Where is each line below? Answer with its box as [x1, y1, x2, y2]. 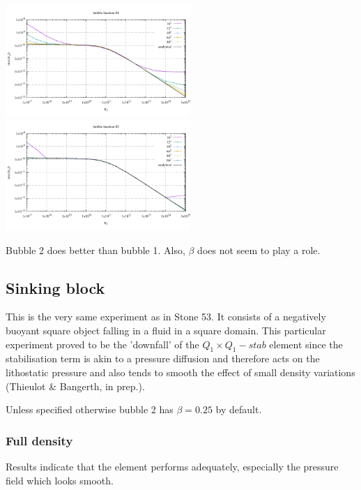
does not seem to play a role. [197, 242, 321, 257]
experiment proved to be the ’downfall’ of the [6, 336, 199, 351]
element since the [269, 336, 343, 351]
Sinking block [6, 276, 105, 298]
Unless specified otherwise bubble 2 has [6, 402, 174, 417]
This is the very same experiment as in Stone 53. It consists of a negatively [6, 309, 326, 324]
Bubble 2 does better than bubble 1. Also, [6, 242, 185, 257]
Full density [6, 431, 73, 449]
